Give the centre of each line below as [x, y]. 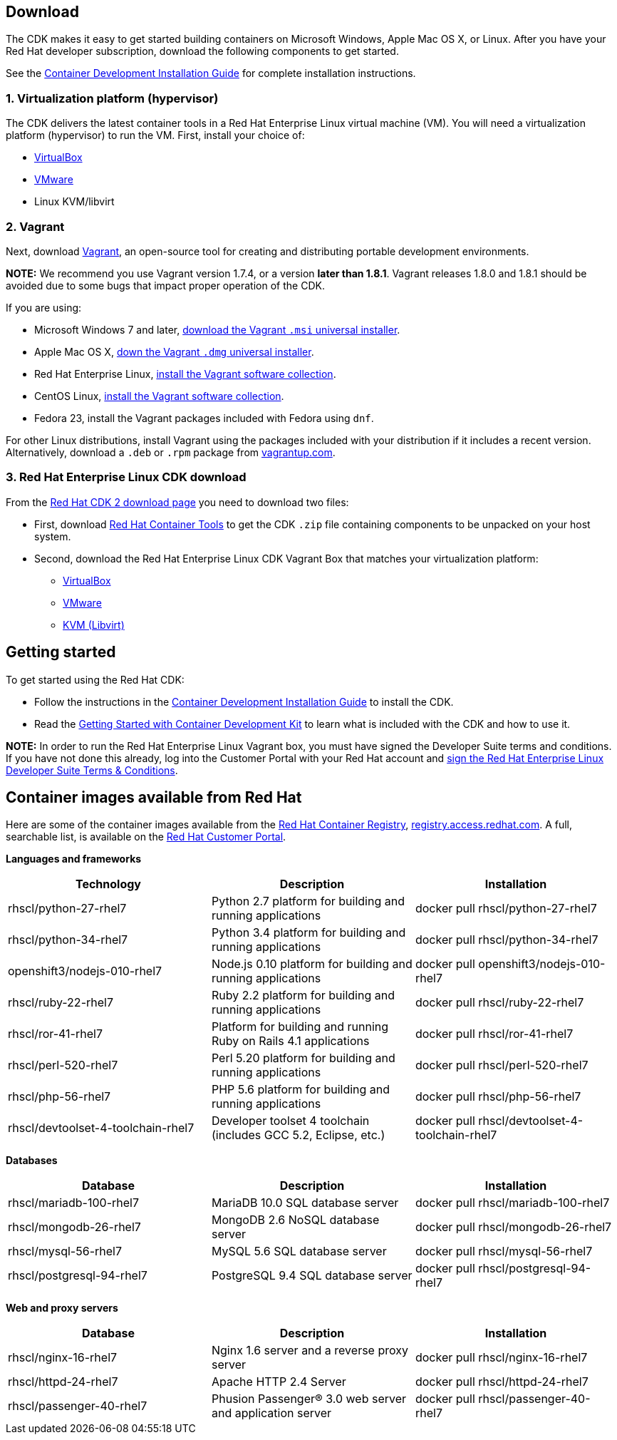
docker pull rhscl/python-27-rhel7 [506, 909]
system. [53, 536]
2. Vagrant [35, 226]
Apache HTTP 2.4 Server [279, 1382]
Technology [108, 884]
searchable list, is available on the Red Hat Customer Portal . [146, 837]
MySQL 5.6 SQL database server [299, 1251]
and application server [271, 1413]
